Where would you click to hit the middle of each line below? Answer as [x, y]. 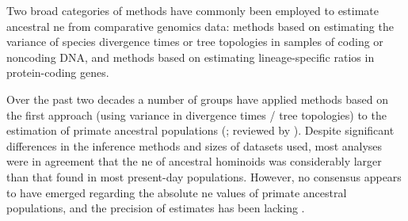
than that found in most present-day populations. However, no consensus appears [204, 176]
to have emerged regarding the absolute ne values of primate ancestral [177, 192]
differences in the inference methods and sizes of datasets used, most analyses [194, 145]
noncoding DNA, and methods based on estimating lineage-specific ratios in [191, 57]
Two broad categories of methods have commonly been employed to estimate [193, 10]
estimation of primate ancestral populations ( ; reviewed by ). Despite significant [200, 130]
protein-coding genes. [58, 72]
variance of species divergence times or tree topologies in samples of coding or [195, 42]
